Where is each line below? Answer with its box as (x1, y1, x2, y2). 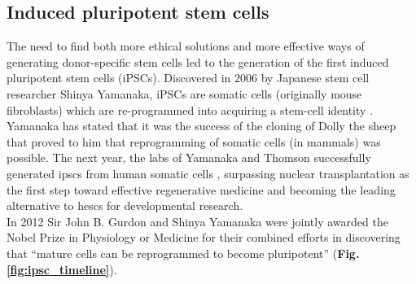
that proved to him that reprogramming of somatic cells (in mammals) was (7, 133, 381, 150)
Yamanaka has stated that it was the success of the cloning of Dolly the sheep (7, 117, 396, 134)
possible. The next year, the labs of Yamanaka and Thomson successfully (7, 149, 371, 166)
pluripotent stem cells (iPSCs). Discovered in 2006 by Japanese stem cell (7, 69, 370, 86)
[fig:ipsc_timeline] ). (7, 260, 117, 277)
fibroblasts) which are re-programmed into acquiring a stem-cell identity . (7, 101, 374, 118)
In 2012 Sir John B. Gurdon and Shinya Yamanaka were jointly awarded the (7, 212, 388, 229)
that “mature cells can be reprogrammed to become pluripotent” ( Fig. (7, 244, 360, 261)
